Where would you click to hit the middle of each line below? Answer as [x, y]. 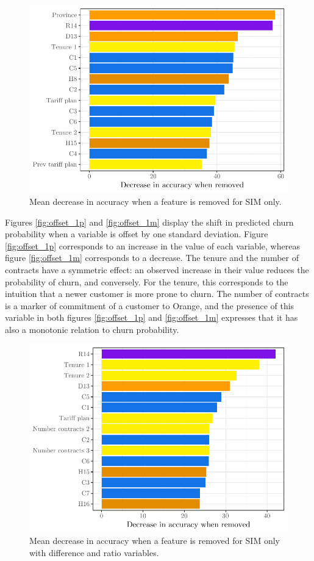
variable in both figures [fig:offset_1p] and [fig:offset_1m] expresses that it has [152, 317]
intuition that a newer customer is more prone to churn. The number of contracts [157, 294]
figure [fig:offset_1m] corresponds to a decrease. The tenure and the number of [152, 258]
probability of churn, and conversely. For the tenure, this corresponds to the [147, 281]
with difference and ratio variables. [94, 553]
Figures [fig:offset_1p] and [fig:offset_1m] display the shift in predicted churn [149, 222]
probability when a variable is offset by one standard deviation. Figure [137, 234]
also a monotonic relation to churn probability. [92, 329]
